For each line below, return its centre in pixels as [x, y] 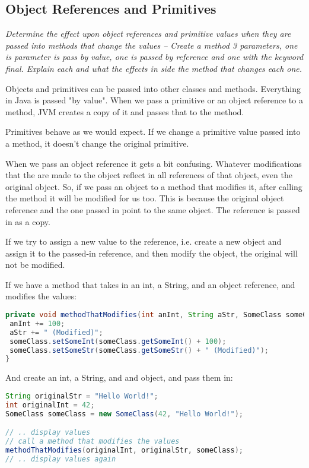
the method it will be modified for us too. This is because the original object [145, 198]
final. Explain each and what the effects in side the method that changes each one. [154, 68]
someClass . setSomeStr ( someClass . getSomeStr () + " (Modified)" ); [139, 350]
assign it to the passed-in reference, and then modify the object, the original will [152, 253]
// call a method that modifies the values [93, 442]
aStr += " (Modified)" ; [56, 332]
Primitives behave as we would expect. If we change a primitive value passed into [153, 132]
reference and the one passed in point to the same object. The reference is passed [153, 209]
